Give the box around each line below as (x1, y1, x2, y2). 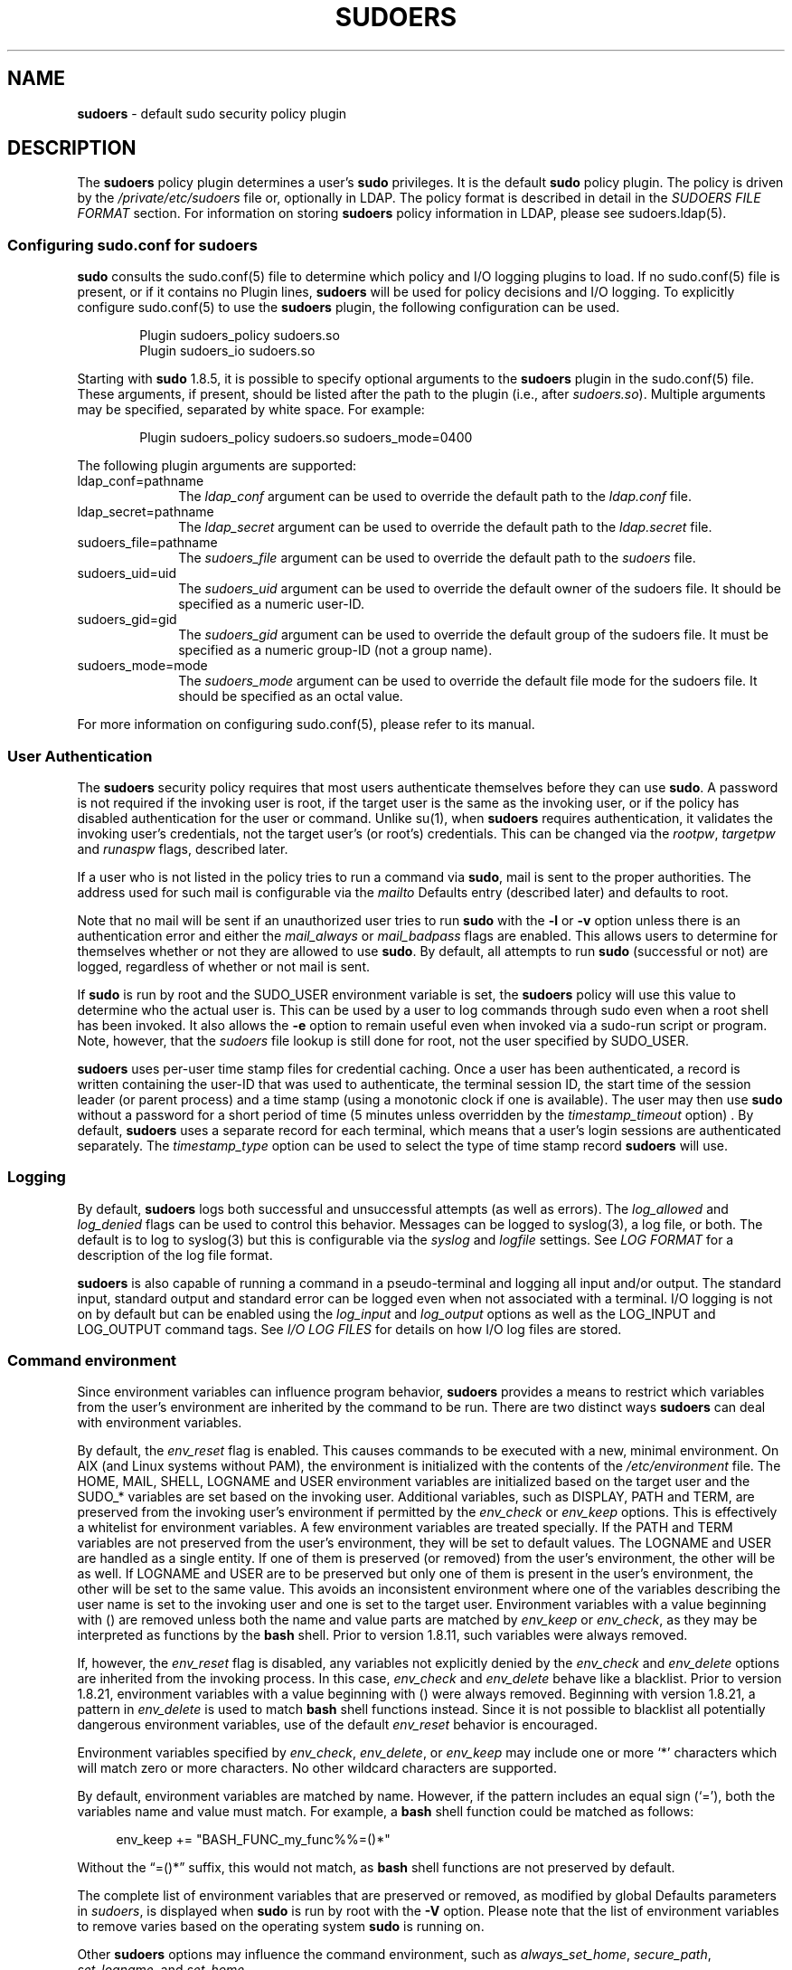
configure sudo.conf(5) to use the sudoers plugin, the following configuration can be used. (77, 299, 620, 316)
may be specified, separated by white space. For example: (77, 402, 425, 418)
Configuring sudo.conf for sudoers (7, 235, 258, 254)
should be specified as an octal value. (178, 688, 403, 705)
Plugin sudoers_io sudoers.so (139, 343, 316, 359)
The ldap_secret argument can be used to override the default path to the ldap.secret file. (178, 519, 712, 535)
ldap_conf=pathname (77, 473, 204, 489)
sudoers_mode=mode (77, 658, 208, 674)
